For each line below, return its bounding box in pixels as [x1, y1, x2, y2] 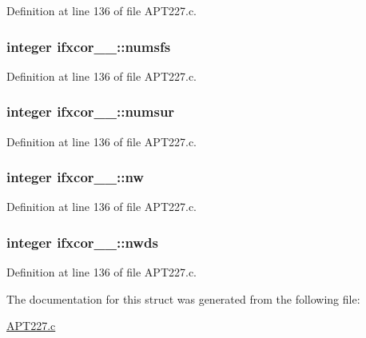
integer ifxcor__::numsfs [6, 36, 171, 56]
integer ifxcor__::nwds [6, 232, 158, 252]
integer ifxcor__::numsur [6, 101, 175, 121]
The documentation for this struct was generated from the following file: [6, 290, 360, 307]
